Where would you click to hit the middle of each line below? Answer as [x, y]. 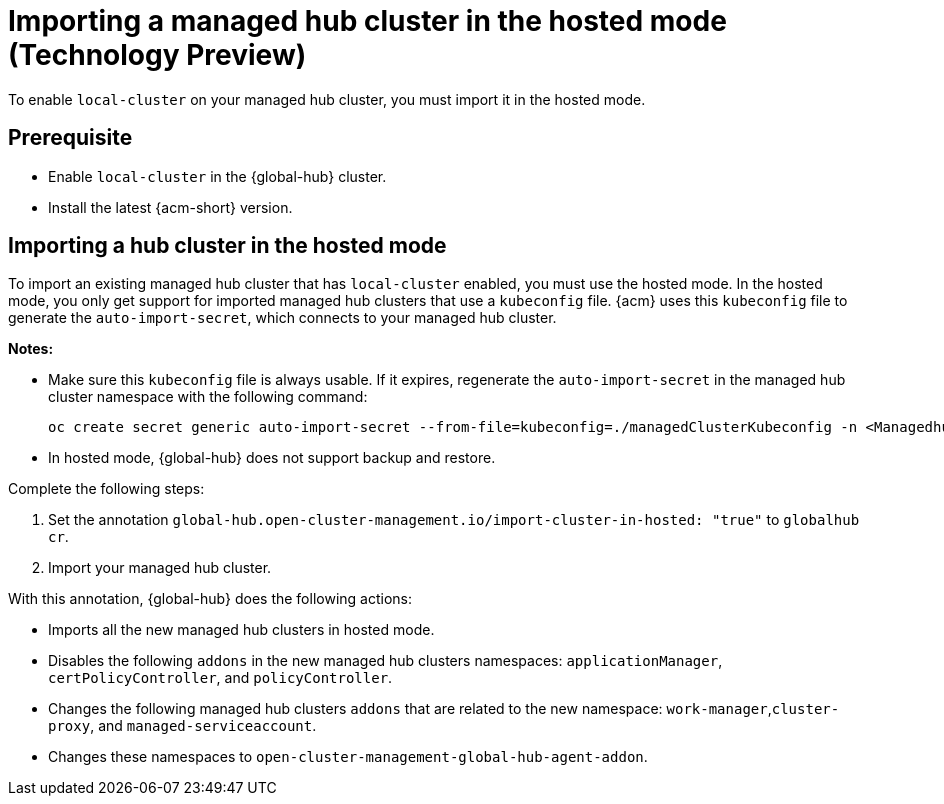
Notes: [31, 349]
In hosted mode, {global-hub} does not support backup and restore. [272, 458]
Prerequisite [70, 138]
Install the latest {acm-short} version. [170, 207]
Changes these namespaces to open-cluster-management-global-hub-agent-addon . [348, 757]
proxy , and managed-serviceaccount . [182, 726]
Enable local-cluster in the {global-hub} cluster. [217, 176]
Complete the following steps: [106, 489]
